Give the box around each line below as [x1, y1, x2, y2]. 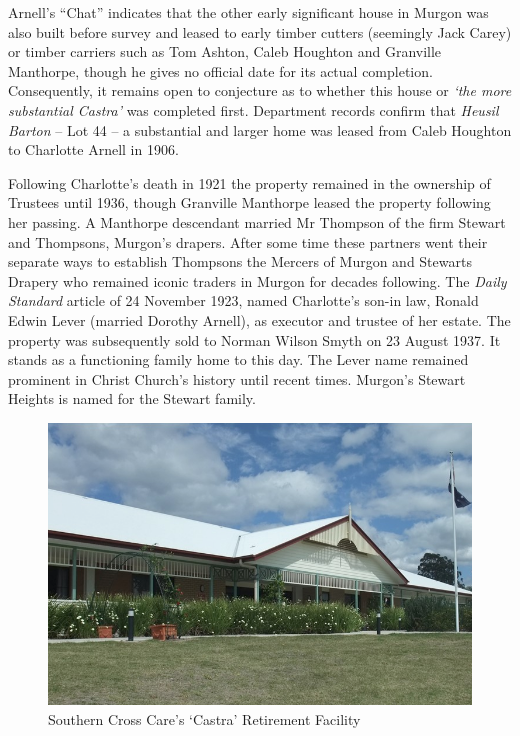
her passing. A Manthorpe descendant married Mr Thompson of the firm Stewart [8, 211, 506, 232]
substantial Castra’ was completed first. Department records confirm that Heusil [8, 99, 499, 120]
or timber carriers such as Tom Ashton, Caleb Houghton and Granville [8, 41, 442, 62]
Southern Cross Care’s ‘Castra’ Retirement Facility [48, 708, 361, 729]
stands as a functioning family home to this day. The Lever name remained [8, 349, 469, 370]
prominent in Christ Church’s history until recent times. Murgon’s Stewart [8, 368, 466, 389]
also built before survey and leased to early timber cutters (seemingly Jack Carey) [8, 21, 512, 42]
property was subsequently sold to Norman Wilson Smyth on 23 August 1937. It [8, 329, 501, 350]
